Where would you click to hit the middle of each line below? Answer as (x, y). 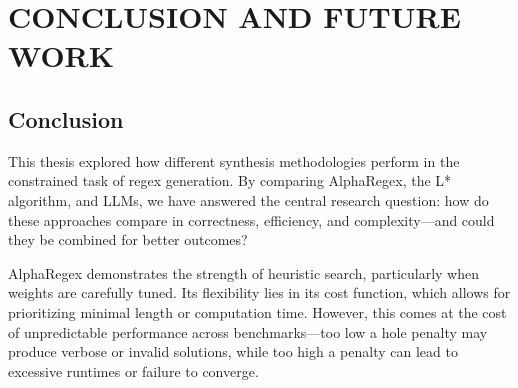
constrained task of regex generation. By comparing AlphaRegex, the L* (230, 180)
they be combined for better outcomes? (128, 239)
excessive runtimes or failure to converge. (133, 370)
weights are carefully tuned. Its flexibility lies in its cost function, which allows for (259, 292)
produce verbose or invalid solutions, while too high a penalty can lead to (233, 351)
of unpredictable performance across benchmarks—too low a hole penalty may (248, 331)
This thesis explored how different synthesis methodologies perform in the (234, 160)
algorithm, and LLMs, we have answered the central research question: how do (248, 199)
